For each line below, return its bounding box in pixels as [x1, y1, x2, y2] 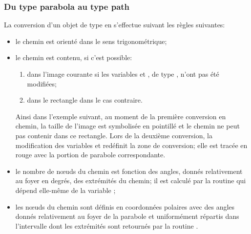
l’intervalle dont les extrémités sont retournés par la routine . [15, 220, 198, 231]
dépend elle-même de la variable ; [15, 185, 116, 195]
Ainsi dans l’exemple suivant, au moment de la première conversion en [15, 111, 226, 121]
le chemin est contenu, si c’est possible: [15, 52, 132, 63]
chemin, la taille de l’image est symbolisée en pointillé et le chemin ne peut [15, 121, 240, 131]
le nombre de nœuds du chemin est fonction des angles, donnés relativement [15, 166, 243, 176]
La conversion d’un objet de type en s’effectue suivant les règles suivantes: [4, 20, 225, 30]
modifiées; [27, 78, 57, 88]
